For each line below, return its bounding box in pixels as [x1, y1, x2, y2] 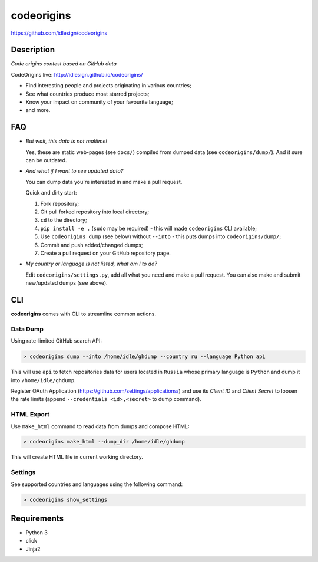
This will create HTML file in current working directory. [11, 453, 144, 461]
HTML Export [11, 410, 50, 419]
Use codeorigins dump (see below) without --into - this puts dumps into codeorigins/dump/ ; [40, 233, 281, 240]
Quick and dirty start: [25, 189, 77, 196]
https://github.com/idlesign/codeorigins [11, 29, 108, 37]
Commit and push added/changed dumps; [40, 241, 143, 248]
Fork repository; [40, 200, 79, 207]
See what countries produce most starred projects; [25, 90, 150, 97]
